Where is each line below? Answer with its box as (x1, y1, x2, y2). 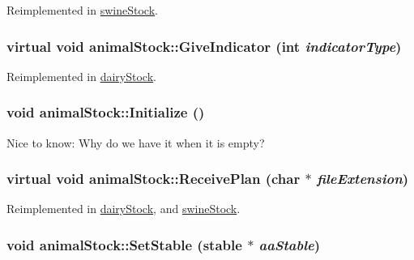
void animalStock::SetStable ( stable (6, 234, 242, 254)
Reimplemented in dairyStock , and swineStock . (6, 200, 241, 217)
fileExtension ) (316, 168, 409, 189)
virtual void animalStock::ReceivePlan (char (6, 168, 301, 189)
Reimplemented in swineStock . (6, 2, 158, 18)
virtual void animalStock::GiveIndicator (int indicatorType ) (6, 36, 402, 56)
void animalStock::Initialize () (6, 102, 205, 122)
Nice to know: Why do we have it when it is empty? (6, 134, 265, 151)
